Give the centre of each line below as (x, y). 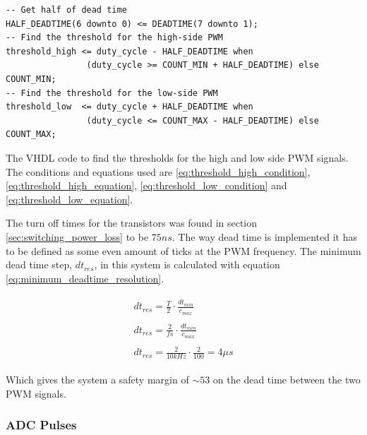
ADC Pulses (41, 425)
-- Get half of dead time (66, 10)
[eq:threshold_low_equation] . (70, 199)
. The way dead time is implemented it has (265, 236)
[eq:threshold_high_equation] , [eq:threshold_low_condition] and (146, 185)
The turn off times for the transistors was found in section (132, 223)
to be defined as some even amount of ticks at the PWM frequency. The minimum (183, 250)
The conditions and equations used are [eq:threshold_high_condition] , (158, 171)
